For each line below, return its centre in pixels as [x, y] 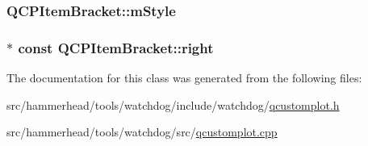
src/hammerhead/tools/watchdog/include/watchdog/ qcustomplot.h [173, 104]
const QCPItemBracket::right [116, 47]
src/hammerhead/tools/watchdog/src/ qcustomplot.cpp [142, 132]
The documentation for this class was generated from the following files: [184, 78]
